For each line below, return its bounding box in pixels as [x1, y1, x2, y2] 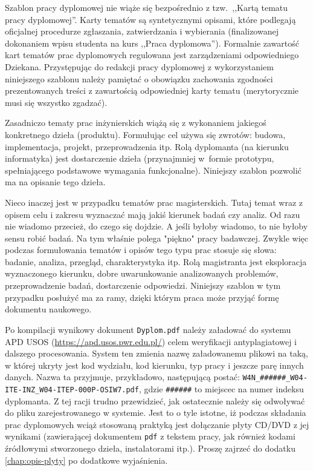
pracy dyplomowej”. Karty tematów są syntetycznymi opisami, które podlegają [5, 13, 296, 25]
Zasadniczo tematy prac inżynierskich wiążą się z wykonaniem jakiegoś [5, 116, 266, 129]
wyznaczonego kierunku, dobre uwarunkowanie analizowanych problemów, [5, 267, 279, 280]
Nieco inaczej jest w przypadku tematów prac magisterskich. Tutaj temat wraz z [5, 196, 303, 208]
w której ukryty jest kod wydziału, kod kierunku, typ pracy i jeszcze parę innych [5, 358, 304, 371]
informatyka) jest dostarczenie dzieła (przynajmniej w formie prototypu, [5, 152, 274, 165]
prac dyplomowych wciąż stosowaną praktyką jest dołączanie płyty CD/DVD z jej [5, 418, 309, 430]
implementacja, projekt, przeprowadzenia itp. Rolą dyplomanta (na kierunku [5, 140, 289, 153]
